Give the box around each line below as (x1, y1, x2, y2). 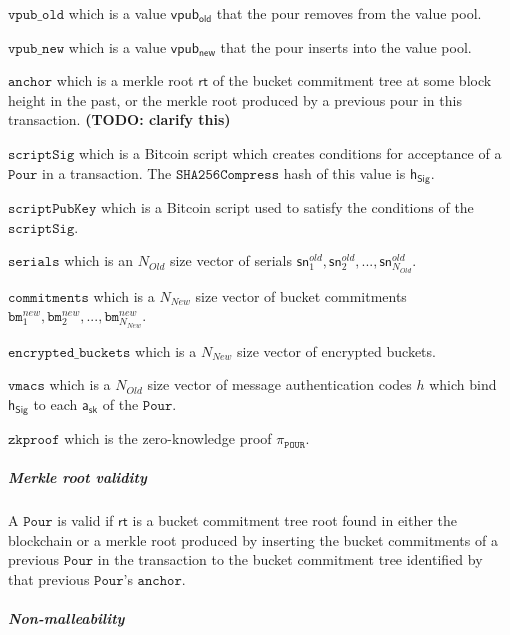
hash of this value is (283, 162, 406, 183)
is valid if (57, 510, 114, 531)
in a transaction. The (42, 162, 172, 183)
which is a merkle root (56, 70, 194, 91)
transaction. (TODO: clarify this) (8, 109, 231, 130)
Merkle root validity (8, 467, 147, 488)
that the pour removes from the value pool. (216, 3, 482, 23)
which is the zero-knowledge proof (64, 428, 272, 449)
